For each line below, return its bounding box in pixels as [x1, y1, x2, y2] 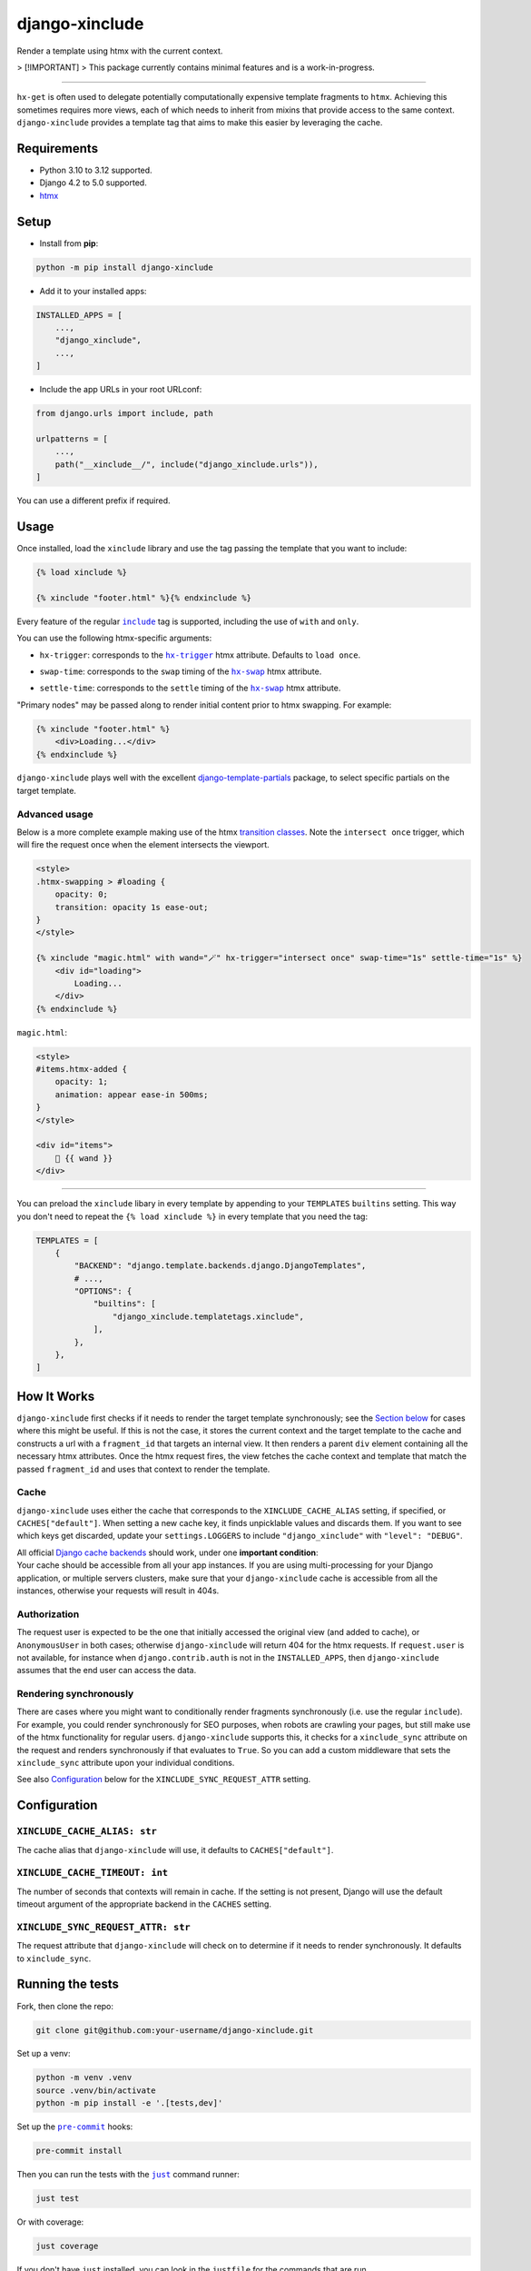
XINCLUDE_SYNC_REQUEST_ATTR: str [16, 1921, 191, 1933]
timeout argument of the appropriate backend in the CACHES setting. [16, 1899, 272, 1909]
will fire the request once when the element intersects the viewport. [16, 839, 270, 850]
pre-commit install [35, 2146, 123, 2157]
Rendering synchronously [16, 1688, 134, 1701]
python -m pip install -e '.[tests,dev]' [35, 2098, 223, 2108]
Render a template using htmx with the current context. [16, 45, 223, 56]
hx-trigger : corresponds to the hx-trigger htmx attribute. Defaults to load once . [39, 650, 361, 660]
